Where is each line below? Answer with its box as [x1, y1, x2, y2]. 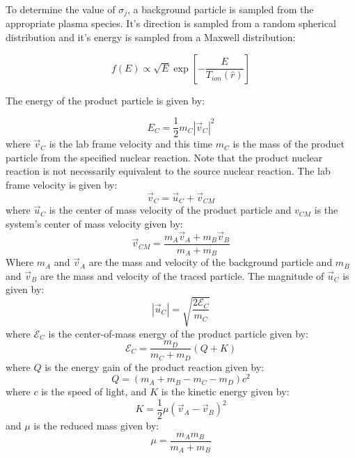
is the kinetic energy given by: [161, 384, 290, 399]
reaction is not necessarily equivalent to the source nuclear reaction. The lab [6, 164, 331, 178]
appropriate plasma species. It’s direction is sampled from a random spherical [6, 16, 336, 31]
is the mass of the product [232, 136, 345, 151]
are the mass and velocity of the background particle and [88, 255, 333, 269]
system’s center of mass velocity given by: [6, 216, 183, 230]
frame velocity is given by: [6, 177, 118, 192]
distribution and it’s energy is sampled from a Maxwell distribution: [6, 30, 296, 45]
